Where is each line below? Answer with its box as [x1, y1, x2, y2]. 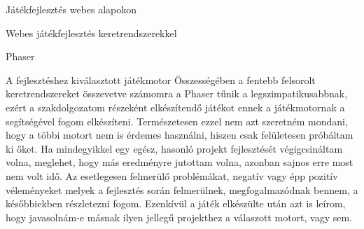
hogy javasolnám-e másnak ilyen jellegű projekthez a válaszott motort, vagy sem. [6, 209, 353, 224]
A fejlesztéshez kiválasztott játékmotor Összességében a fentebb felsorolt [6, 72, 316, 87]
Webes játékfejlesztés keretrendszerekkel [6, 25, 177, 40]
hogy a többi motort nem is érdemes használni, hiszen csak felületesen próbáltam [6, 127, 353, 142]
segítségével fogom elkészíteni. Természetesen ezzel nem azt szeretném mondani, [6, 113, 348, 128]
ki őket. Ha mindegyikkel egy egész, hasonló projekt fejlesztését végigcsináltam [6, 141, 343, 155]
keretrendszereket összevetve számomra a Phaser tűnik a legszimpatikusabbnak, [6, 86, 348, 101]
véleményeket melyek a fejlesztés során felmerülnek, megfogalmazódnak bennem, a [6, 182, 358, 197]
